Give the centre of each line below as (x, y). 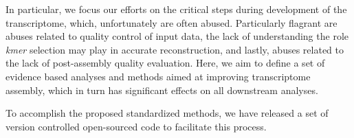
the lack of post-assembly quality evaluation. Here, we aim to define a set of (165, 63)
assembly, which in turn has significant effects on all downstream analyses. (162, 90)
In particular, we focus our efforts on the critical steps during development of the (176, 9)
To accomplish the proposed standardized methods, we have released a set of (167, 113)
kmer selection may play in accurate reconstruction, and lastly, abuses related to (175, 49)
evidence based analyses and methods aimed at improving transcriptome (158, 76)
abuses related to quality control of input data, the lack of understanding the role (177, 36)
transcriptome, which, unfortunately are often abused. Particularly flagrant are (172, 22)
